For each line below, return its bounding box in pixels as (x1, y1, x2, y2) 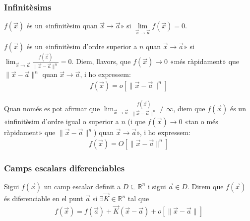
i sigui (148, 181, 166, 191)
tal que (127, 193, 149, 204)
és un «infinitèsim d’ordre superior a (26, 41, 137, 51)
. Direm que (187, 181, 224, 191)
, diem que (173, 103, 205, 114)
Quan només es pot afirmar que (4, 103, 100, 114)
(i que (127, 116, 145, 126)
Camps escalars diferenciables (4, 161, 125, 174)
